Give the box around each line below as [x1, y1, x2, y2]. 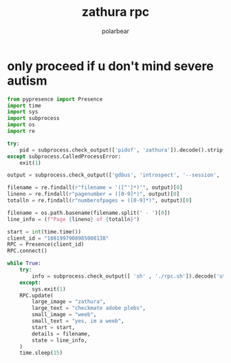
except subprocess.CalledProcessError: [7, 153, 122, 160]
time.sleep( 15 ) [19, 349, 63, 357]
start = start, [32, 324, 76, 331]
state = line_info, [32, 337, 88, 344]
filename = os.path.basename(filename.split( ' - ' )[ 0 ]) [7, 209, 170, 216]
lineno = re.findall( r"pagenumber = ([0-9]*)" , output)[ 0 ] [7, 191, 180, 198]
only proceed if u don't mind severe [7, 58, 214, 74]
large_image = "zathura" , [32, 298, 107, 305]
